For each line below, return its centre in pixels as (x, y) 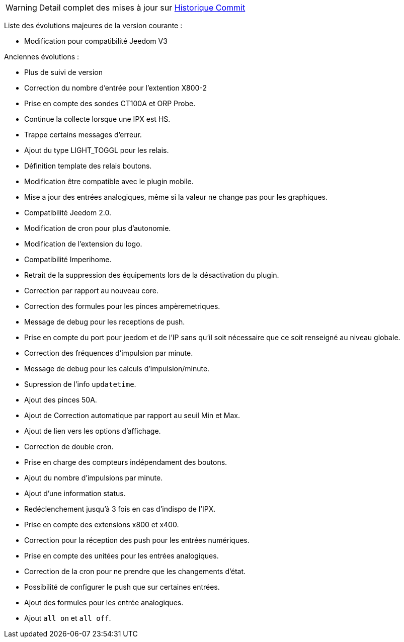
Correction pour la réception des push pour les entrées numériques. (137, 540)
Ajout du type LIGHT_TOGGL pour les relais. (97, 150)
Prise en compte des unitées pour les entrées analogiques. (122, 556)
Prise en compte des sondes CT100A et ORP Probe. (110, 103)
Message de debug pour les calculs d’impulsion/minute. (117, 369)
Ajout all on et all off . (68, 618)
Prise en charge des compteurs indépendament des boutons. (126, 462)
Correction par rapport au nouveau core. (91, 291)
